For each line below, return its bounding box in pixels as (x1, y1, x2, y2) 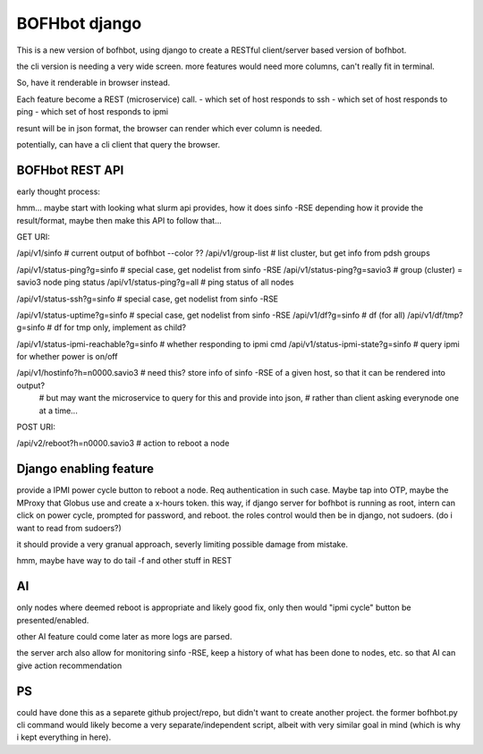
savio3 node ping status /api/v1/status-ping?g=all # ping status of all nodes (16, 277, 294, 288)
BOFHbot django (16, 13, 142, 33)
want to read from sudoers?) (16, 522, 123, 533)
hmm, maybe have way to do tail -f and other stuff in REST (16, 555, 233, 566)
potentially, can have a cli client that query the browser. (16, 139, 221, 149)
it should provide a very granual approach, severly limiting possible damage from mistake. (16, 538, 349, 549)
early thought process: (16, 186, 100, 197)
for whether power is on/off (16, 352, 118, 362)
